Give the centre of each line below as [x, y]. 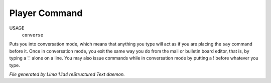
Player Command [46, 13]
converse [33, 35]
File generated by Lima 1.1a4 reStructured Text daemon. [67, 74]
